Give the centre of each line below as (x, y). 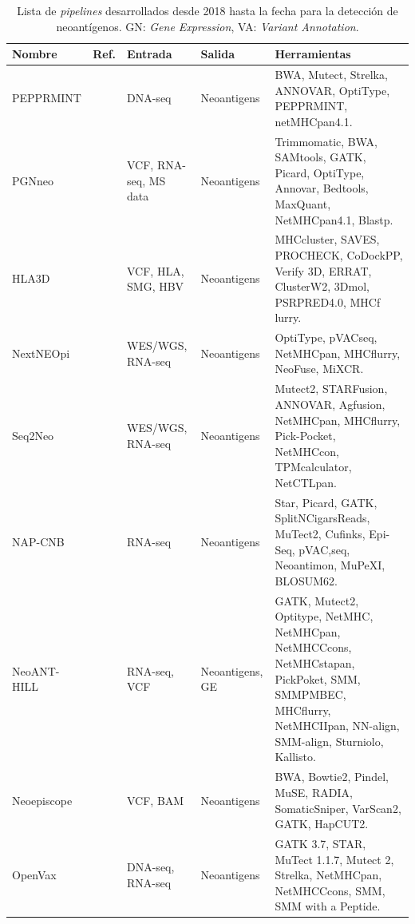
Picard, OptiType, (320, 172)
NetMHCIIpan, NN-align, (337, 726)
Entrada (150, 54)
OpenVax (34, 875)
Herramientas (313, 54)
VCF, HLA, (156, 270)
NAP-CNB (38, 541)
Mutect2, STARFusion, (331, 389)
